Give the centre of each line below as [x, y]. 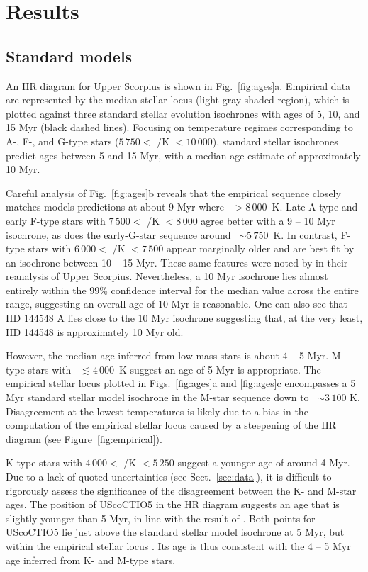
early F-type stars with [56, 220]
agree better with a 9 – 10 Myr [268, 220]
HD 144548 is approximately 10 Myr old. [95, 331]
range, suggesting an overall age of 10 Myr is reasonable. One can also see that [177, 304]
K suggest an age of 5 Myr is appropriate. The [220, 369]
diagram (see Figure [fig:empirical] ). [84, 438]
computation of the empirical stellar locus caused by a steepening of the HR [171, 425]
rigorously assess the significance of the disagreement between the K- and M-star [181, 490]
